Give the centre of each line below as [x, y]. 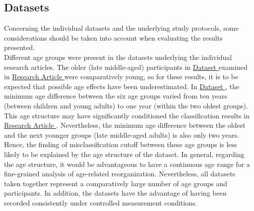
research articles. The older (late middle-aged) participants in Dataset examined [126, 67]
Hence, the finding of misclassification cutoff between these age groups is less [121, 144]
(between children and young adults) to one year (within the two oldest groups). [126, 105]
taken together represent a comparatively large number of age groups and [116, 183]
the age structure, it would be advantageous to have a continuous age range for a [127, 164]
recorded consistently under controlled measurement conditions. [101, 202]
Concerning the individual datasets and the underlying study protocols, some [121, 28]
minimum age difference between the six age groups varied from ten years [116, 96]
